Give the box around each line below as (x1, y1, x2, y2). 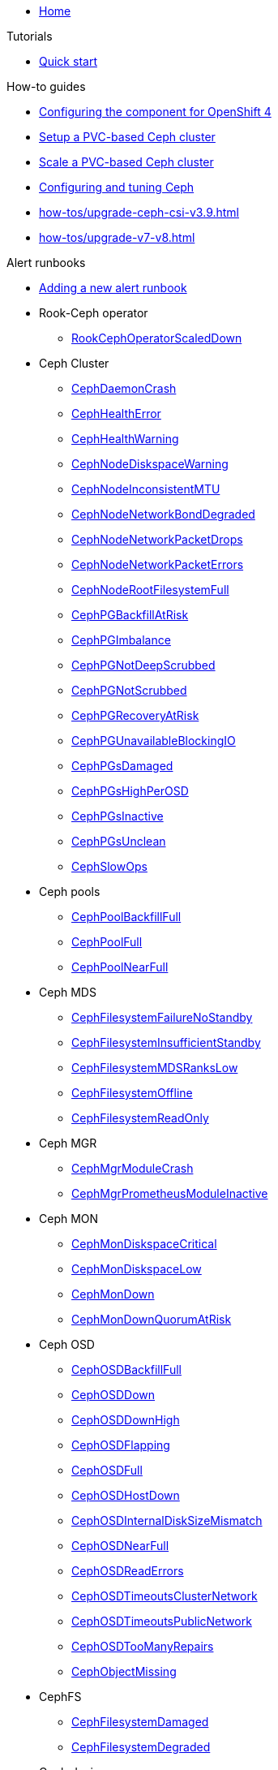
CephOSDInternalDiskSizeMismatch (71, 1514, 263, 1527)
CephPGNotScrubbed (71, 683, 187, 697)
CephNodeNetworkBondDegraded (71, 507, 255, 521)
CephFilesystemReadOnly (71, 1111, 209, 1125)
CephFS (39, 1690, 82, 1703)
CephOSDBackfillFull (71, 1363, 182, 1376)
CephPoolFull (71, 935, 143, 949)
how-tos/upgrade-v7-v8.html (39, 230, 195, 244)
